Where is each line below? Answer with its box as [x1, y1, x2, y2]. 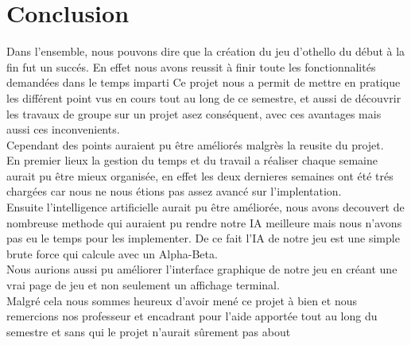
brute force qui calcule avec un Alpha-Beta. [6, 245, 218, 262]
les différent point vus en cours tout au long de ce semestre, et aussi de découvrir [6, 89, 401, 106]
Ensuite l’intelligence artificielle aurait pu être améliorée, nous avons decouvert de [6, 199, 405, 215]
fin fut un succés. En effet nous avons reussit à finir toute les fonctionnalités [6, 58, 376, 75]
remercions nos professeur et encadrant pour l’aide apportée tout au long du [6, 308, 378, 324]
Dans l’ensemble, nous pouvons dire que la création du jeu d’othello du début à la [6, 43, 405, 60]
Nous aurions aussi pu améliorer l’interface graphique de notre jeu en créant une [6, 261, 397, 277]
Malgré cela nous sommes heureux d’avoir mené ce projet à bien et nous [6, 292, 358, 308]
